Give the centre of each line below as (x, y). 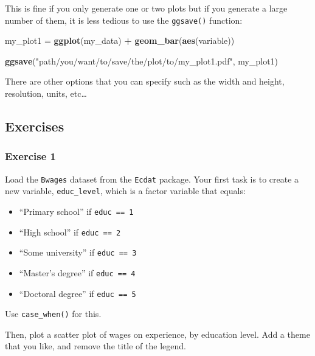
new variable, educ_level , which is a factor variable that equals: (125, 191)
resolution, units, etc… (46, 93)
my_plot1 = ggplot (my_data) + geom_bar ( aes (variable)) (120, 40)
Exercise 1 (30, 156)
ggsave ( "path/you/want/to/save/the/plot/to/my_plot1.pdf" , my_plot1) (142, 61)
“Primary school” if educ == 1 (76, 211)
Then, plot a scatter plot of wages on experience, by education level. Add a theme (157, 334)
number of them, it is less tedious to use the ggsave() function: (124, 20)
